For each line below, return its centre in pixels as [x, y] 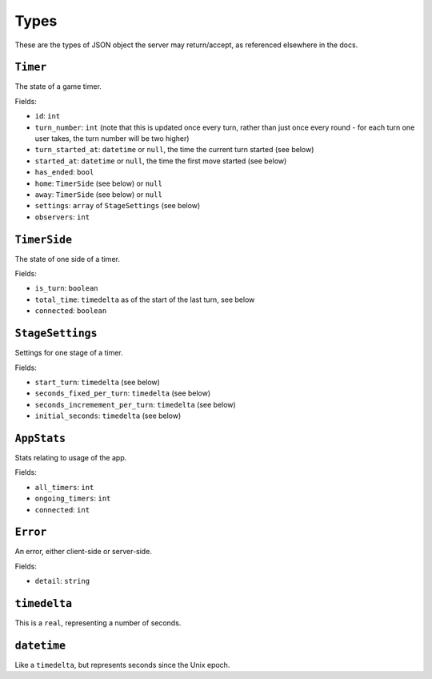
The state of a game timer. [58, 86]
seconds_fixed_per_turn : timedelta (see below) [123, 393]
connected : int [62, 509]
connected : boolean [71, 311]
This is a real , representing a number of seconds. [98, 623]
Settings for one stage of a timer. [69, 353]
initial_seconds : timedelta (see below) [108, 416]
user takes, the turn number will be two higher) [112, 139]
